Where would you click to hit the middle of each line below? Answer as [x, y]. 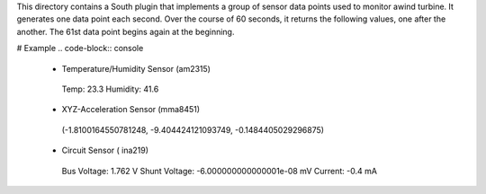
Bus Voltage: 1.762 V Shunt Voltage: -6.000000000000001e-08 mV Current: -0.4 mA [220, 171]
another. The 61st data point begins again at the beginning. [126, 31]
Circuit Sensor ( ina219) [105, 150]
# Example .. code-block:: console [80, 48]
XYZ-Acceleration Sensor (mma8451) [131, 110]
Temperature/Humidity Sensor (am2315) [136, 68]
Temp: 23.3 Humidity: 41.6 [110, 89]
